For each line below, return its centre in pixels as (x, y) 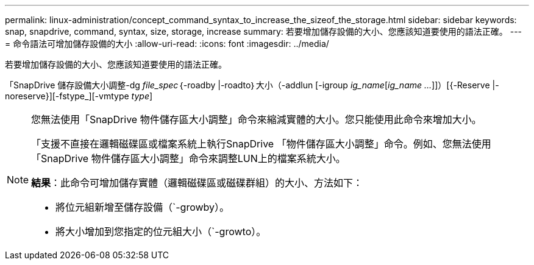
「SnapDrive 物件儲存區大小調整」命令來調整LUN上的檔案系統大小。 (188, 158)
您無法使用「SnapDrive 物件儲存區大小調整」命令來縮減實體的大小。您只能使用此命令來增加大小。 (256, 119)
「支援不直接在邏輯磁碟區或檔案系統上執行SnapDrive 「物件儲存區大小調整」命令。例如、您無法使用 (261, 144)
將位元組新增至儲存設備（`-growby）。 (143, 207)
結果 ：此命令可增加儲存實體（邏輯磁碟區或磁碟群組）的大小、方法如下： (197, 183)
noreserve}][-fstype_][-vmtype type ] (79, 96)
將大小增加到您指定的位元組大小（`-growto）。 (161, 231)
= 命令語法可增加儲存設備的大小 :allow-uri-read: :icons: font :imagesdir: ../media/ (167, 44)
